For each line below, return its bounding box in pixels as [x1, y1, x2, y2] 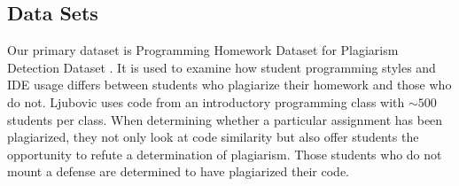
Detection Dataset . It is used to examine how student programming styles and [7, 58, 436, 76]
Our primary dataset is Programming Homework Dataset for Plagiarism [7, 41, 399, 59]
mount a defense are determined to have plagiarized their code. [7, 162, 349, 181]
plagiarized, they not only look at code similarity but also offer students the [7, 128, 419, 146]
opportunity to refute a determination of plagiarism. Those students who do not [7, 144, 442, 163]
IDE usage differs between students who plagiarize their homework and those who [7, 75, 452, 94]
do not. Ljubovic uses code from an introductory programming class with [7, 92, 405, 111]
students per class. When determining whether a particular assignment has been [7, 110, 443, 128]
